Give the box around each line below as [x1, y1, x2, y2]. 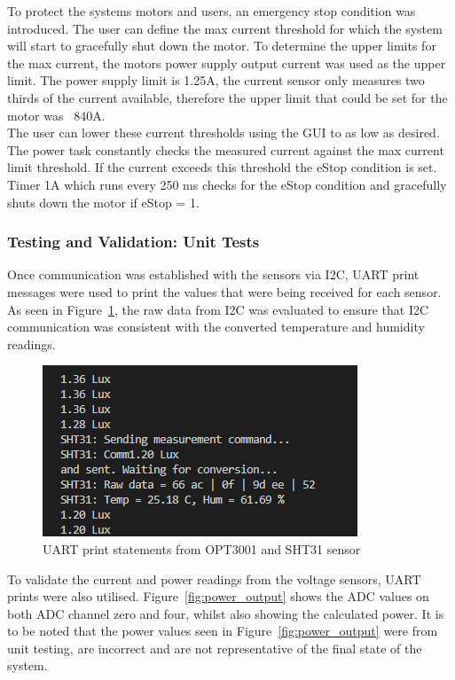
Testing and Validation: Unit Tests [7, 231, 260, 253]
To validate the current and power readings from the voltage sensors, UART [7, 569, 421, 588]
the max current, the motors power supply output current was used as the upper [7, 53, 446, 72]
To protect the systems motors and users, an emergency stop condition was [7, 2, 416, 20]
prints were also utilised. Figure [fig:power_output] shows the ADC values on [7, 587, 429, 606]
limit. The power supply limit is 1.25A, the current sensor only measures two [7, 71, 425, 90]
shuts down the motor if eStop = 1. [7, 192, 200, 211]
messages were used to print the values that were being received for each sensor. [7, 282, 442, 301]
